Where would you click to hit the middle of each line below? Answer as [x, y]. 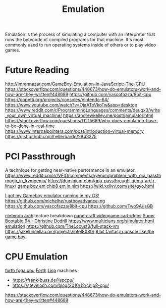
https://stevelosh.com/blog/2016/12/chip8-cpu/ [60, 285]
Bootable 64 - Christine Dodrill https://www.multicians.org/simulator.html [80, 221]
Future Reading [37, 70]
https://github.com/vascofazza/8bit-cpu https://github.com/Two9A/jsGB [79, 206]
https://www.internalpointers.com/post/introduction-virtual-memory [75, 131]
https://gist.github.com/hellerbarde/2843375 [51, 137]
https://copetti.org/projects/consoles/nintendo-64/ [57, 100]
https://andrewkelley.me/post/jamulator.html [108, 115]
